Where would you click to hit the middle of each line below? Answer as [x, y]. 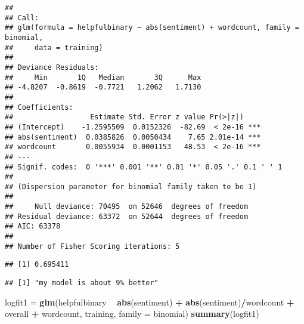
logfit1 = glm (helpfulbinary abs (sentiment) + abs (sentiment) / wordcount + [150, 302]
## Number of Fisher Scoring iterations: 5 [92, 246]
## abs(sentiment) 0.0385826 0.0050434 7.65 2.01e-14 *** [133, 137]
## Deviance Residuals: [52, 67]
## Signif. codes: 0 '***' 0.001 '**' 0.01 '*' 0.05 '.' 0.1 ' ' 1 [144, 167]
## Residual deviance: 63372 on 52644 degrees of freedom [127, 216]
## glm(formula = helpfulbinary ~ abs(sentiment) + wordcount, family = [152, 28]
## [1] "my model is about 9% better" [82, 283]
